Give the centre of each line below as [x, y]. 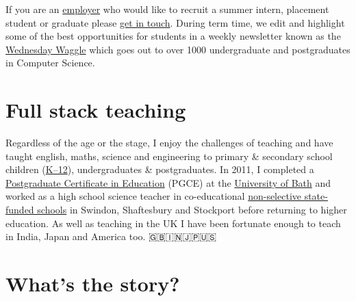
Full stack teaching [96, 110]
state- [316, 196]
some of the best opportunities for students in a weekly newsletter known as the [173, 36]
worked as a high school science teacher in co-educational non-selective [153, 196]
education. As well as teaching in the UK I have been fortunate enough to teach [173, 223]
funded [20, 210]
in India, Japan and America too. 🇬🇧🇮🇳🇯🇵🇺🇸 [111, 236]
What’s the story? [93, 284]
